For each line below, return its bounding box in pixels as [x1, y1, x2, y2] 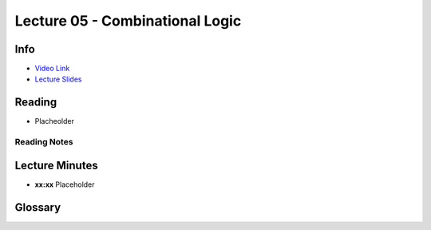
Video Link [34, 64, 70, 73]
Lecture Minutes [14, 158, 99, 172]
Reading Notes [14, 137, 73, 148]
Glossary [14, 200, 61, 214]
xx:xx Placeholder [34, 180, 95, 189]
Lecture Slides [34, 74, 82, 84]
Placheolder [34, 117, 75, 126]
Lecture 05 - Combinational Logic [14, 12, 242, 30]
